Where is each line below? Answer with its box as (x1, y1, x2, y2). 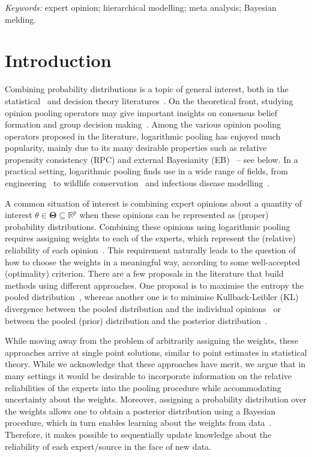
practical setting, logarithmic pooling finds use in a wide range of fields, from (5, 165, 288, 177)
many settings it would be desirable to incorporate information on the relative (5, 369, 292, 382)
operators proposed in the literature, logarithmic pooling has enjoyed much (5, 129, 281, 142)
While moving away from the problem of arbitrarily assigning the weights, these (5, 334, 298, 347)
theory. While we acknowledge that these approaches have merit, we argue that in (5, 358, 306, 370)
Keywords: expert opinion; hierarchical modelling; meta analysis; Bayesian (5, 1, 277, 13)
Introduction (5, 48, 112, 72)
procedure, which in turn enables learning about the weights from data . (5, 416, 272, 429)
